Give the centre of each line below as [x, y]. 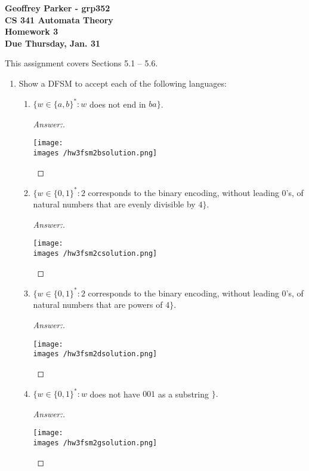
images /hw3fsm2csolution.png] [95, 254]
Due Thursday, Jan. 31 [52, 43]
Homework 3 [32, 31]
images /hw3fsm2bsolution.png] [95, 153]
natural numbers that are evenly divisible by [114, 204]
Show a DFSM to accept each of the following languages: [123, 83]
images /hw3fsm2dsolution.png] [95, 354]
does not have [115, 394]
